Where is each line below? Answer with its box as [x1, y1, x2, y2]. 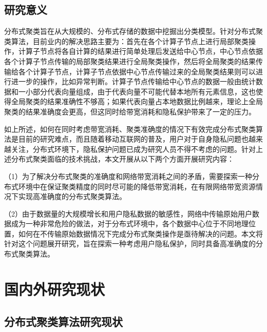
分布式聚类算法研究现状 [4, 314, 123, 329]
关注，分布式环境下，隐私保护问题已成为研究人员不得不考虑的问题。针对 [11, 143, 256, 154]
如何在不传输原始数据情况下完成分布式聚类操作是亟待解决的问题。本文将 [18, 228, 263, 239]
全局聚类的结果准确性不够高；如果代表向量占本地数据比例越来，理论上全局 [11, 96, 263, 107]
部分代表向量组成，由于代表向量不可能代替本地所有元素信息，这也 [32, 86, 256, 96]
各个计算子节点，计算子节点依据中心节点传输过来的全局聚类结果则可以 [18, 66, 256, 76]
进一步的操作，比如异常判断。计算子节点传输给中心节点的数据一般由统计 [11, 76, 256, 87]
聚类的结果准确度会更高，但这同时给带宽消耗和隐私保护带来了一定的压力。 [4, 106, 256, 116]
